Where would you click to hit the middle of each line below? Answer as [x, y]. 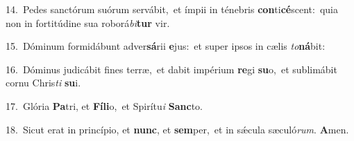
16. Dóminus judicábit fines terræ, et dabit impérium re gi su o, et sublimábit [171, 69]
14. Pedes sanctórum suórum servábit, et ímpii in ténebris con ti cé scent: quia [172, 9]
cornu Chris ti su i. [43, 83]
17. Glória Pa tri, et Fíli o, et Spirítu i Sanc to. [104, 105]
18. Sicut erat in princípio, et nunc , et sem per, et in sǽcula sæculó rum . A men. [177, 129]
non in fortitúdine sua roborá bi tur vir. [88, 22]
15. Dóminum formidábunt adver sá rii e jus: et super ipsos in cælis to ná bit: [166, 46]
